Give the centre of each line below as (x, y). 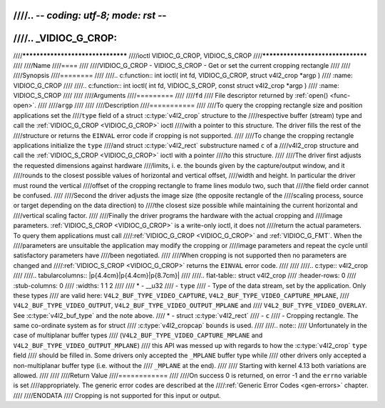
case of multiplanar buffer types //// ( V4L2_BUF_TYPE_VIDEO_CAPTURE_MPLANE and (138, 335)
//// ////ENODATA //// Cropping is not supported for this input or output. (117, 395)
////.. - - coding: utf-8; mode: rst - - (90, 15)
